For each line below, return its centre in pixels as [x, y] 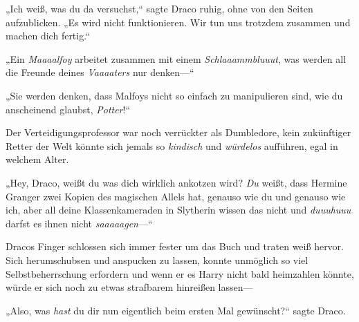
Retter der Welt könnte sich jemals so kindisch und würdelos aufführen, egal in [172, 145]
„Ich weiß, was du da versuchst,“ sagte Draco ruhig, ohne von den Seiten [159, 8]
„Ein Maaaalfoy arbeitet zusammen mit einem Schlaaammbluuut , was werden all [176, 58]
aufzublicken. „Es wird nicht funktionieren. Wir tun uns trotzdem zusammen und [178, 22]
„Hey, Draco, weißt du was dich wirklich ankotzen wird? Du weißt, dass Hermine [176, 182]
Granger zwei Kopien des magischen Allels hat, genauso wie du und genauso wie [176, 196]
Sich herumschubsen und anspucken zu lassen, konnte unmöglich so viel [157, 259]
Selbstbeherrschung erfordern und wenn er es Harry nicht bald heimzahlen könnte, [180, 273]
